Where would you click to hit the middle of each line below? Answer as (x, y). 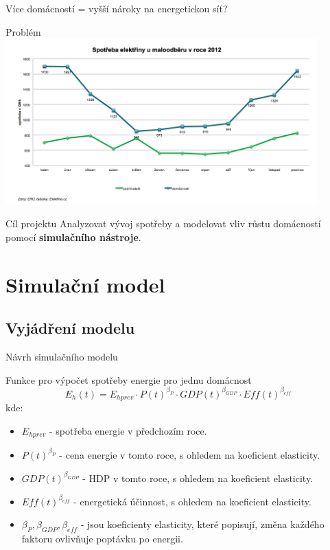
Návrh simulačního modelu (62, 356)
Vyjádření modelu (70, 328)
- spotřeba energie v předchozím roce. (128, 430)
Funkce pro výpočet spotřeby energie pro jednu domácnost (129, 379)
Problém (23, 31)
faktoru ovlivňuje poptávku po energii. (102, 539)
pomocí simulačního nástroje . (73, 237)
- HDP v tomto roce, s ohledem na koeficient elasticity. (198, 478)
